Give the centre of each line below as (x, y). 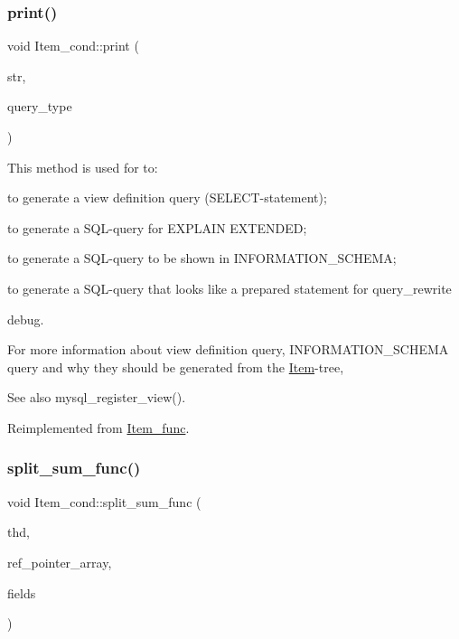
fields (22, 592)
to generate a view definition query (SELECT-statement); (167, 197)
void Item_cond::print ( (73, 46)
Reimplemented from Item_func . (98, 427)
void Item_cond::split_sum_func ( (104, 501)
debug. (26, 319)
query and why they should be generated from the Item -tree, (176, 366)
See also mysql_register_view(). (97, 397)
